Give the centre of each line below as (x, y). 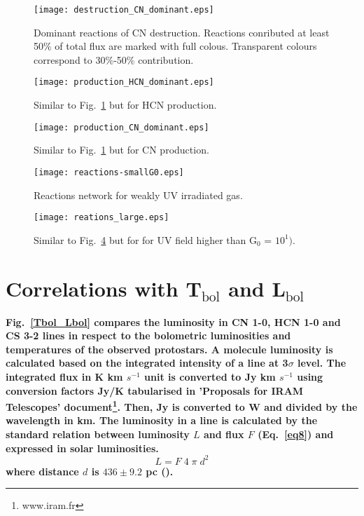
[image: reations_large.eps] (101, 218)
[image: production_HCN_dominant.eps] (124, 82)
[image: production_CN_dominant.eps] (121, 127)
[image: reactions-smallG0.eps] (109, 172)
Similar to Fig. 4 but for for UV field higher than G (146, 239)
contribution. (166, 59)
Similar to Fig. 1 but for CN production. (121, 150)
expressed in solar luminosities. (82, 448)
